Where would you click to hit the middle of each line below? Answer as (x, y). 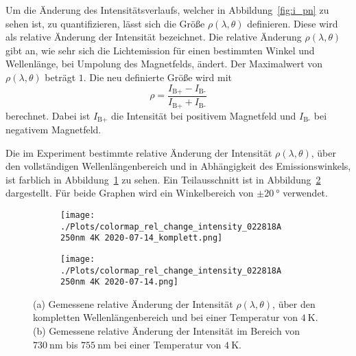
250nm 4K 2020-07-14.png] (119, 282)
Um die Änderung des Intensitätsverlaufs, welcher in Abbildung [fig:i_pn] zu (167, 10)
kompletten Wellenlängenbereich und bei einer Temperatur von (165, 317)
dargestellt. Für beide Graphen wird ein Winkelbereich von (130, 193)
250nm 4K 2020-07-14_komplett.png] (142, 238)
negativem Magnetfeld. (54, 129)
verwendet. (305, 193)
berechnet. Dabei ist (48, 115)
